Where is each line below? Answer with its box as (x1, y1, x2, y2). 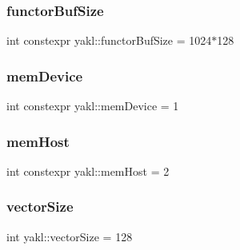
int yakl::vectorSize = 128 (6, 228, 133, 244)
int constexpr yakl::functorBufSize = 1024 (6, 32, 212, 49)
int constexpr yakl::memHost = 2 (6, 162, 170, 179)
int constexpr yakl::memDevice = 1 (6, 97, 179, 114)
